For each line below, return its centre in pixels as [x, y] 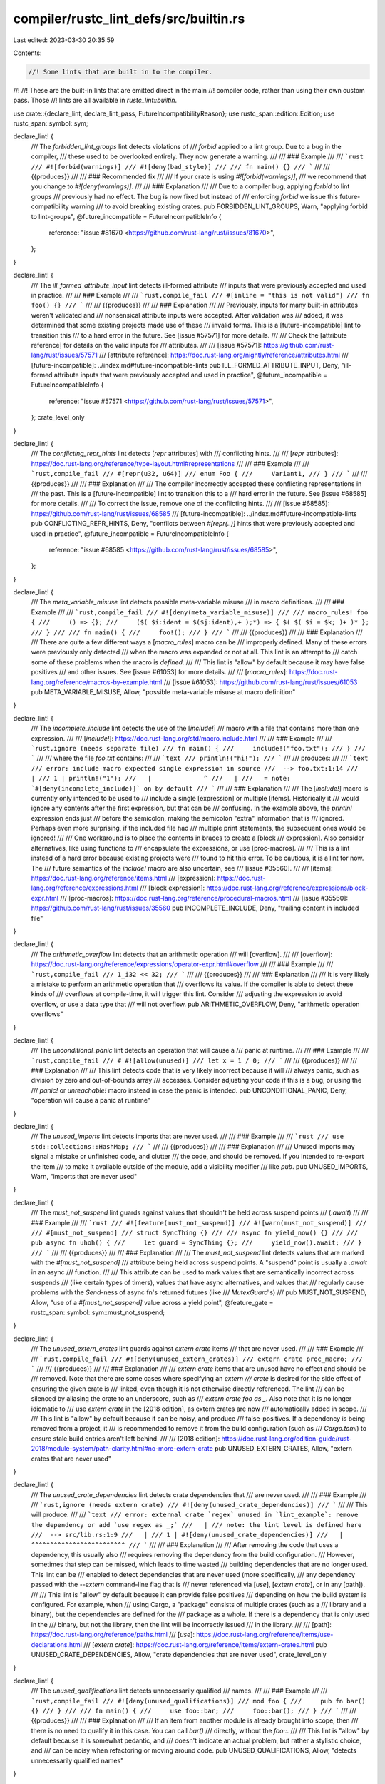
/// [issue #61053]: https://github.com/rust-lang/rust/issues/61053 [261, 682]
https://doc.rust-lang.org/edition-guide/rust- [287, 1439]
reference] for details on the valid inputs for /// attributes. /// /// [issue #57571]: [147, 345]
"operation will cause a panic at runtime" [91, 1100]
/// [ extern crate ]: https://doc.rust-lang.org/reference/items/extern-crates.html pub [205, 1644]
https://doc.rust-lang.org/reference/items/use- [265, 1635]
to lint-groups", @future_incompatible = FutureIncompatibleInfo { [126, 216]
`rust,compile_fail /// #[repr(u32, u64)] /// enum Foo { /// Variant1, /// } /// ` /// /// [199, 474]
